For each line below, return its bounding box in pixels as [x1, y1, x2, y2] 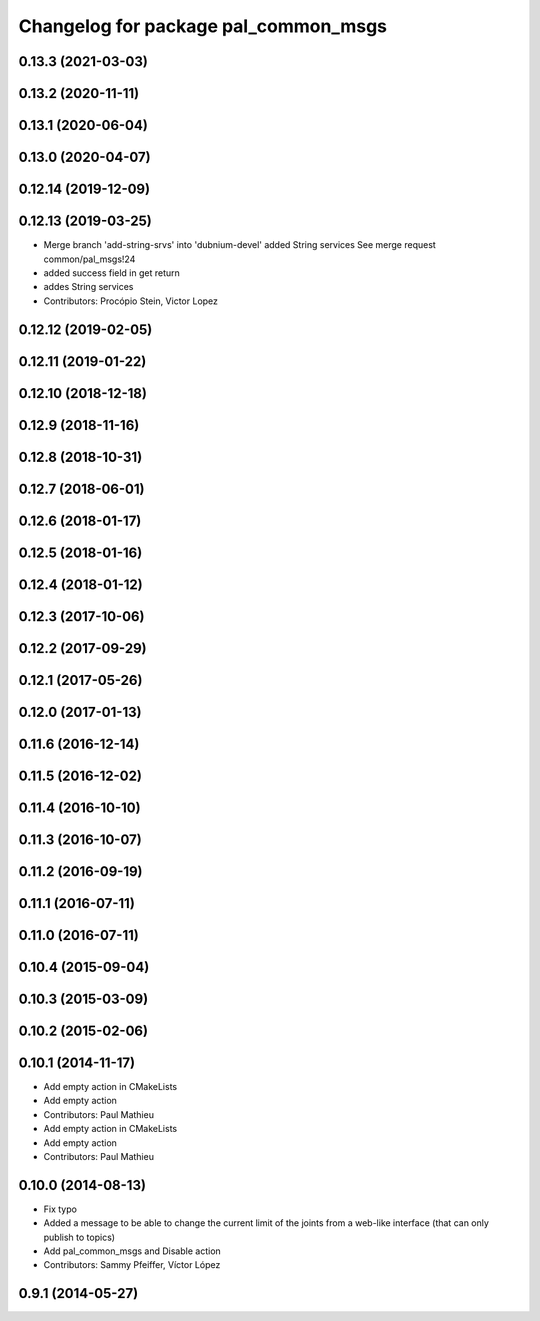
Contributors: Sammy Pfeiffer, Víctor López [43, 1259, 221, 1271]
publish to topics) [43, 1231, 115, 1243]
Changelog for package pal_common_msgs [18, 15, 388, 37]
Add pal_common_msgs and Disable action [43, 1245, 222, 1257]
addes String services [43, 281, 134, 293]
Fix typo [43, 1203, 77, 1215]
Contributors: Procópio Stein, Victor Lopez [43, 295, 219, 307]
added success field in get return [43, 266, 180, 279]
